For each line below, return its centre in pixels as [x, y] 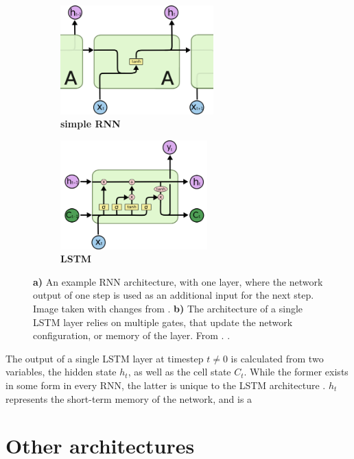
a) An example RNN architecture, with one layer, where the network [178, 281]
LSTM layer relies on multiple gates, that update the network [163, 322]
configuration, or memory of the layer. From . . [132, 335]
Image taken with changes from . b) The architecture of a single [168, 309]
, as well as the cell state [179, 372]
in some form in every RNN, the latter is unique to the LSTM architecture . [166, 385]
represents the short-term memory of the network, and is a [129, 398]
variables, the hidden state [61, 372]
